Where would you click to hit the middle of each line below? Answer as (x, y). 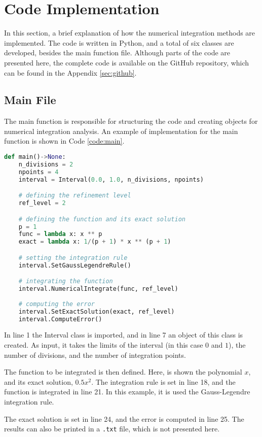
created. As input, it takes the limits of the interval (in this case (104, 345)
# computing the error (57, 304)
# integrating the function (66, 281)
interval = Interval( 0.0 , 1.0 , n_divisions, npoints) (111, 179)
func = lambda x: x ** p (60, 234)
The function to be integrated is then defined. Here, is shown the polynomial (123, 372)
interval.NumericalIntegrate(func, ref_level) (98, 289)
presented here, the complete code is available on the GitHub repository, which (127, 62)
